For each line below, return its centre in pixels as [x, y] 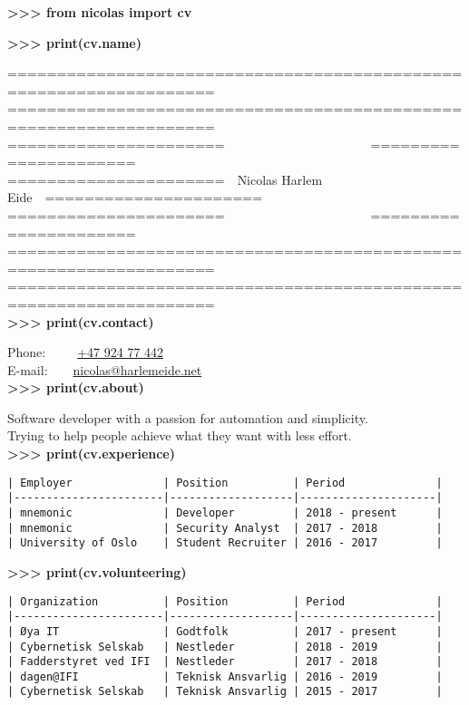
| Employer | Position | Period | [225, 483]
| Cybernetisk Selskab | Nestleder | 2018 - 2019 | [225, 647]
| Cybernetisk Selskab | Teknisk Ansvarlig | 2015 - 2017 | [225, 692]
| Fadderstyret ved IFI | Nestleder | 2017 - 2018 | [225, 662]
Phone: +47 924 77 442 [86, 352]
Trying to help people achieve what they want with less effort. [180, 435]
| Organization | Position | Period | [225, 601]
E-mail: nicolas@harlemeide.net [105, 369]
